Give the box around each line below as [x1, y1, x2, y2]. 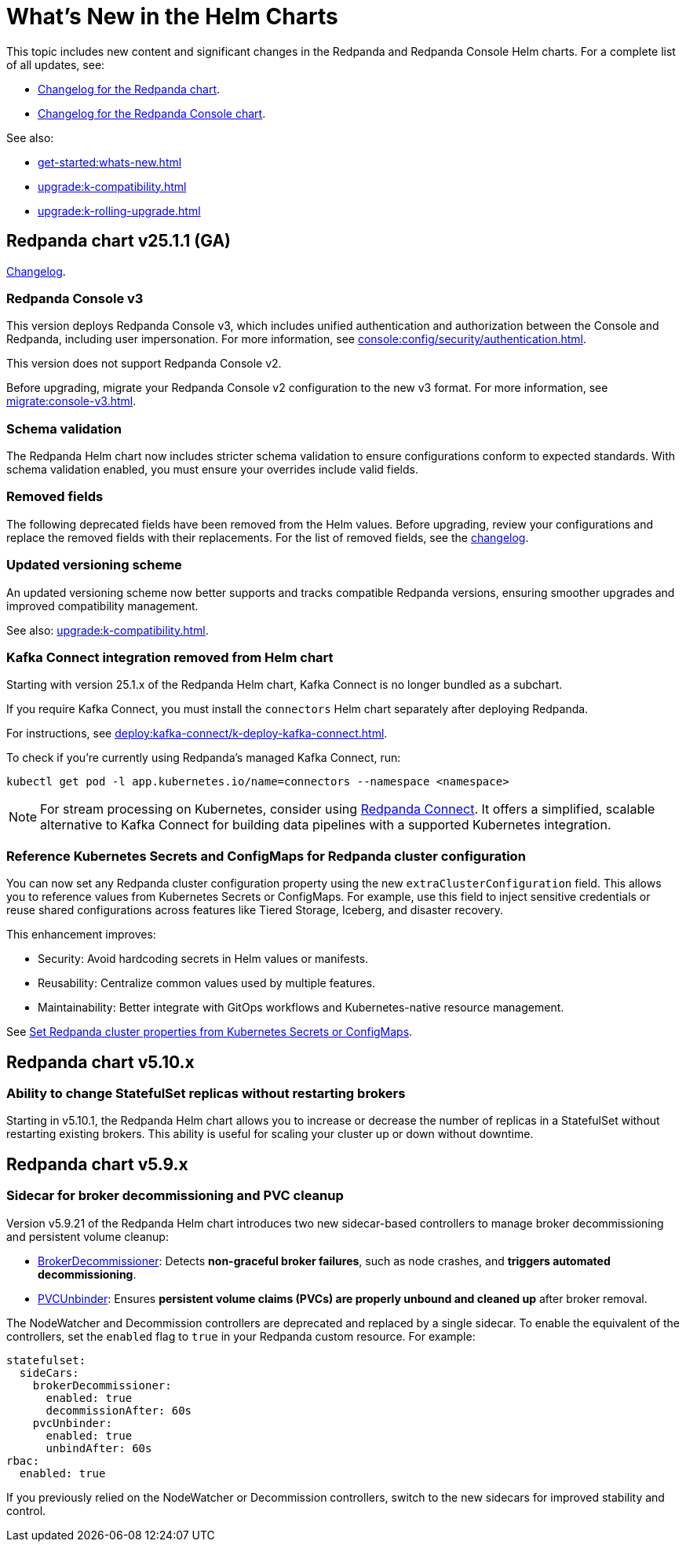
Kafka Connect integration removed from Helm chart [6, 649, 334, 665]
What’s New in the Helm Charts [6, 3, 338, 30]
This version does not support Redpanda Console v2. [6, 357, 282, 371]
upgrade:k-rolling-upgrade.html [38, 203, 201, 218]
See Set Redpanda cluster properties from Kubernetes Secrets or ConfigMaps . [6, 1025, 413, 1039]
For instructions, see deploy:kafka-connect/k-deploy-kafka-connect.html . [6, 726, 388, 741]
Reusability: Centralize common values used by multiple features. [38, 976, 376, 990]
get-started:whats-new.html [38, 155, 182, 169]
